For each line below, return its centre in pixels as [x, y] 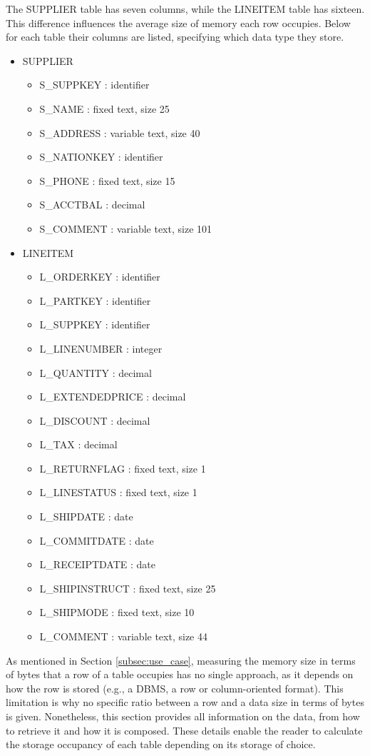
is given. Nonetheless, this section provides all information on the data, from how [183, 716]
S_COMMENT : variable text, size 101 [126, 228]
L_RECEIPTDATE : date [97, 564]
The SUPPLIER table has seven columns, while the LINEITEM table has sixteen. [185, 9]
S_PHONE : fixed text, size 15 [107, 180]
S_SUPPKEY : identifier [94, 85]
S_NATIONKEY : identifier [101, 157]
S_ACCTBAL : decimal [92, 205]
